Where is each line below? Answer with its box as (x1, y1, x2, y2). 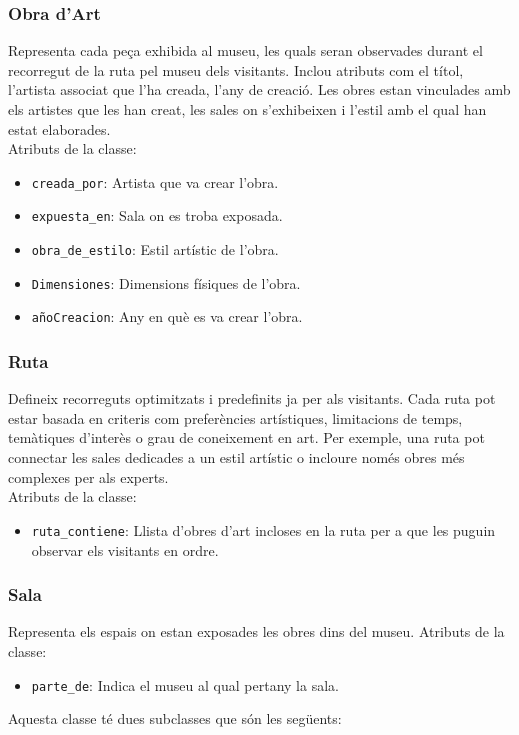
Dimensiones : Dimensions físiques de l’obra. (31, 272, 301, 293)
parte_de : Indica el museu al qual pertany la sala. (31, 674, 339, 695)
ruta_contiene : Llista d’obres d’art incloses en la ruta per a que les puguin (31, 519, 496, 540)
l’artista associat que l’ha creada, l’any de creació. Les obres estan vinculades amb (8, 79, 511, 100)
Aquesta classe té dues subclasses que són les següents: (8, 708, 342, 729)
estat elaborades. (8, 118, 111, 139)
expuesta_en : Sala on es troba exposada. (31, 205, 283, 226)
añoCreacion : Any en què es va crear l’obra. (31, 306, 303, 327)
